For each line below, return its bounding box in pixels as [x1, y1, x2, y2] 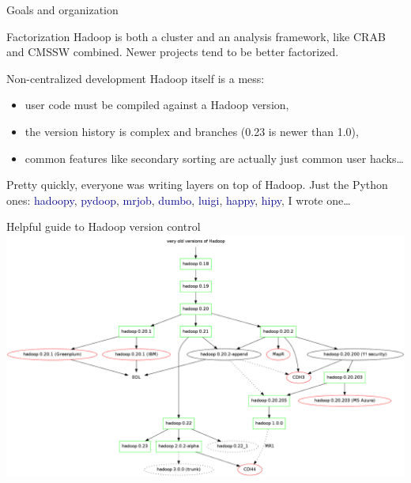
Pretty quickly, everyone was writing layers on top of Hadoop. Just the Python [6, 176, 388, 193]
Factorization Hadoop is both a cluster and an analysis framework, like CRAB [6, 28, 386, 44]
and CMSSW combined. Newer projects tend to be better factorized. [6, 43, 339, 60]
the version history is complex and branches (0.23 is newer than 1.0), [25, 123, 359, 139]
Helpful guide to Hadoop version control [6, 218, 201, 235]
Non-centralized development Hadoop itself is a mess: [6, 70, 265, 86]
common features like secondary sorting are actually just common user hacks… [25, 149, 404, 166]
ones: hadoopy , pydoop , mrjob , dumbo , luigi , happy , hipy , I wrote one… [6, 191, 351, 208]
